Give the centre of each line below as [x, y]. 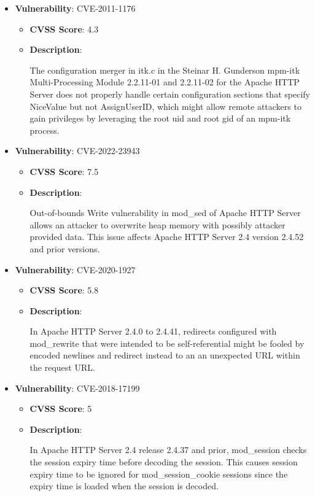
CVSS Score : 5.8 [64, 290]
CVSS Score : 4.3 [64, 29]
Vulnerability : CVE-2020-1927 [75, 269]
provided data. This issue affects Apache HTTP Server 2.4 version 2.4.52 [167, 237]
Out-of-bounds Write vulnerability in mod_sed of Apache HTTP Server [165, 213]
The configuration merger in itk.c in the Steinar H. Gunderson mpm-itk [165, 70]
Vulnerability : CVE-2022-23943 [77, 151]
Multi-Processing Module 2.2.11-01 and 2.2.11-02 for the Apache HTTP [165, 82]
